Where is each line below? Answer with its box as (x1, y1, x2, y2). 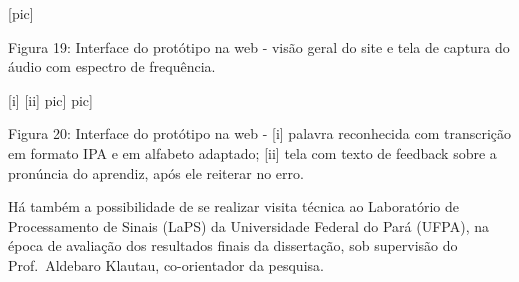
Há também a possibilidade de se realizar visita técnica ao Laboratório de (8, 196, 459, 217)
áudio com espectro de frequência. (8, 56, 216, 77)
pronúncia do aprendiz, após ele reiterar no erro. (8, 162, 304, 183)
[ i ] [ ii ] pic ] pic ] (8, 89, 93, 110)
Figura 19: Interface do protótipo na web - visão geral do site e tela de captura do (8, 36, 510, 57)
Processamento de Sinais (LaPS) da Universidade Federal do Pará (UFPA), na (8, 215, 489, 236)
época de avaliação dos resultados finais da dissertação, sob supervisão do (8, 235, 458, 256)
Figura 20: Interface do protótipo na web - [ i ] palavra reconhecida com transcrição (8, 123, 512, 144)
